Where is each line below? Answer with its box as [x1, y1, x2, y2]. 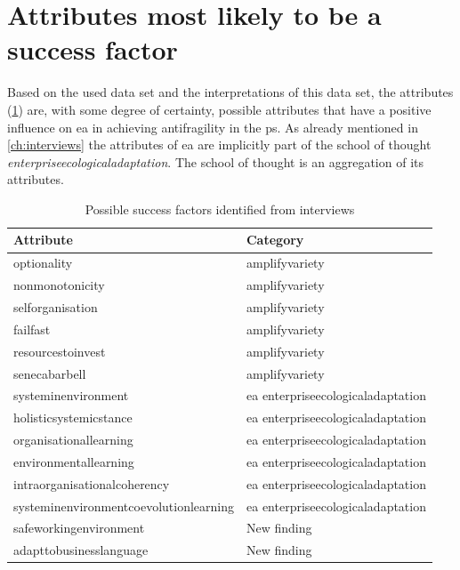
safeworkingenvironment [13, 518, 145, 537]
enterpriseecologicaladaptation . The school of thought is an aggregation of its [7, 152, 424, 171]
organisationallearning [13, 430, 133, 449]
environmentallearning [13, 452, 134, 470]
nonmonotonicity [13, 276, 105, 294]
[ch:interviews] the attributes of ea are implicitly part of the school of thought [7, 135, 432, 154]
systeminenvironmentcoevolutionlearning [13, 496, 234, 515]
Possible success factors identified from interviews [85, 199, 355, 218]
